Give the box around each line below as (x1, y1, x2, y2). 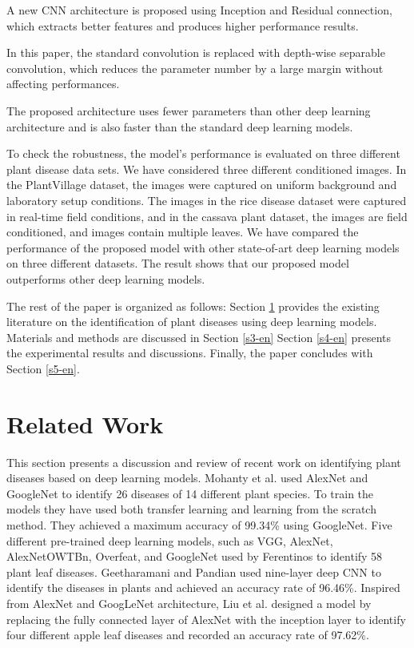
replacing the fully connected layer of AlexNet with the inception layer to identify (6, 610, 406, 627)
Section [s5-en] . (6, 360, 80, 376)
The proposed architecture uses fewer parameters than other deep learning (6, 102, 371, 119)
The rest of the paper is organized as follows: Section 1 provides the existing (6, 297, 380, 314)
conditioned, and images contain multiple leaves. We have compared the (6, 223, 359, 240)
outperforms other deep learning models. (6, 270, 205, 287)
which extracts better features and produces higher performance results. (6, 17, 359, 34)
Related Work (6, 407, 164, 440)
